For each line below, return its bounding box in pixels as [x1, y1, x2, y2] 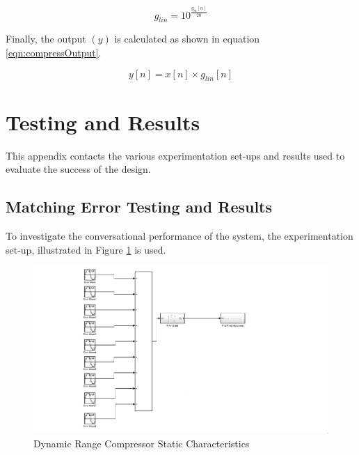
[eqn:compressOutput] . [6, 45, 102, 60]
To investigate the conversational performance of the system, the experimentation [6, 228, 353, 242]
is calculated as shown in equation [114, 31, 260, 46]
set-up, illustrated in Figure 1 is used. [6, 242, 166, 256]
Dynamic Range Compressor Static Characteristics [33, 435, 250, 450]
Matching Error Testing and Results [6, 196, 273, 217]
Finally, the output [6, 31, 86, 46]
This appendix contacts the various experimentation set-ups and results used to [6, 148, 345, 162]
